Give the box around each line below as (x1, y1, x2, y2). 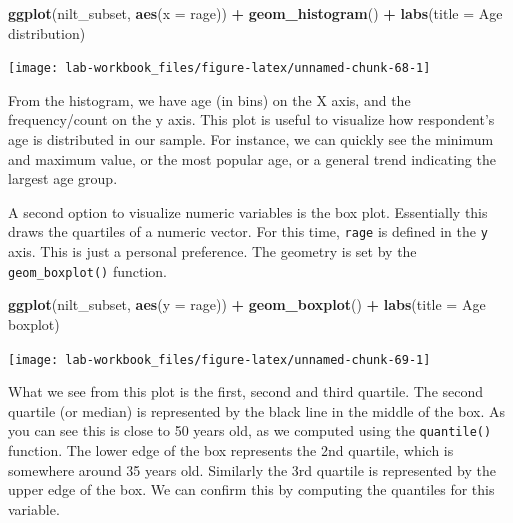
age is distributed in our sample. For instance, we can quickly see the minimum (8, 129, 494, 150)
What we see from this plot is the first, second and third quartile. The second (8, 381, 484, 402)
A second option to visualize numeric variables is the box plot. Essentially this (8, 201, 488, 222)
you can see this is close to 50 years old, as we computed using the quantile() (8, 420, 492, 441)
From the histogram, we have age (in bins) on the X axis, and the (8, 89, 411, 110)
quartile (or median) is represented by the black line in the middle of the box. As (8, 400, 505, 421)
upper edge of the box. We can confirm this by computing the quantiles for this (8, 479, 495, 500)
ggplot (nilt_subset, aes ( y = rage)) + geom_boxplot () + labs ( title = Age (8, 294, 486, 315)
